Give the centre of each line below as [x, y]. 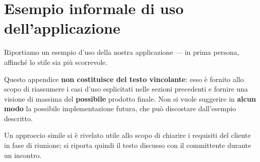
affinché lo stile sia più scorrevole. [56, 62]
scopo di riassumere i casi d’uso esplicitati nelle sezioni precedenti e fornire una [126, 89]
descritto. [18, 118]
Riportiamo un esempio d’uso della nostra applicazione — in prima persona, [122, 52]
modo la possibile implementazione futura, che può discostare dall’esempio [120, 108]
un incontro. [23, 155]
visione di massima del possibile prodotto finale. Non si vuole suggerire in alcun [130, 98]
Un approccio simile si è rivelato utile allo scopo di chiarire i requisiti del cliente [127, 135]
